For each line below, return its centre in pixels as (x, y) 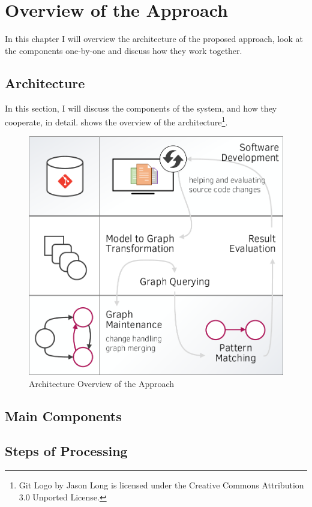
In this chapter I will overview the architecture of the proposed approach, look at (154, 39)
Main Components (63, 415)
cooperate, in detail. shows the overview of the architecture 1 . (116, 121)
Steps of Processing (66, 451)
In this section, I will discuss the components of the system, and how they (141, 108)
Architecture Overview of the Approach (102, 383)
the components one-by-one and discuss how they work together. (124, 50)
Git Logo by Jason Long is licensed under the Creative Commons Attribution (161, 485)
